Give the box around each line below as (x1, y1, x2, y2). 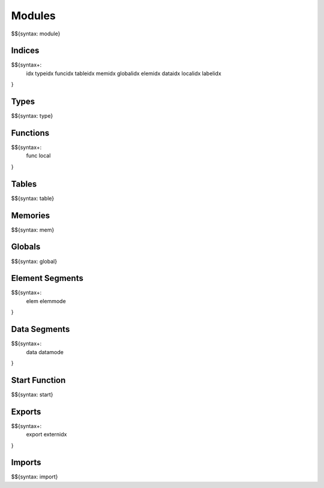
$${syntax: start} (11, 391, 53, 398)
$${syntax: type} (11, 112, 53, 119)
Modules (11, 9, 56, 22)
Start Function (11, 375, 66, 385)
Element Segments (11, 273, 83, 283)
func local (26, 152, 51, 159)
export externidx (26, 431, 67, 438)
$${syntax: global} (11, 258, 57, 265)
